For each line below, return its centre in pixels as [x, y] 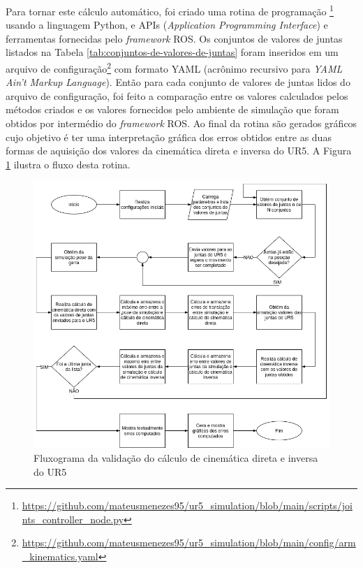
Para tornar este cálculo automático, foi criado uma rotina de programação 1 [170, 10]
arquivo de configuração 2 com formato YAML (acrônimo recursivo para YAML [174, 67]
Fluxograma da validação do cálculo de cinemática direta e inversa [176, 457]
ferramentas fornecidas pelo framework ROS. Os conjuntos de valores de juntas [174, 38]
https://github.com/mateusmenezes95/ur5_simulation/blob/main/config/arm [189, 542]
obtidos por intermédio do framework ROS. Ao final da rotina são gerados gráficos [181, 123]
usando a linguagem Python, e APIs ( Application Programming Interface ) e [167, 25]
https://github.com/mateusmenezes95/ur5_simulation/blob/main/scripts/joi [187, 505]
